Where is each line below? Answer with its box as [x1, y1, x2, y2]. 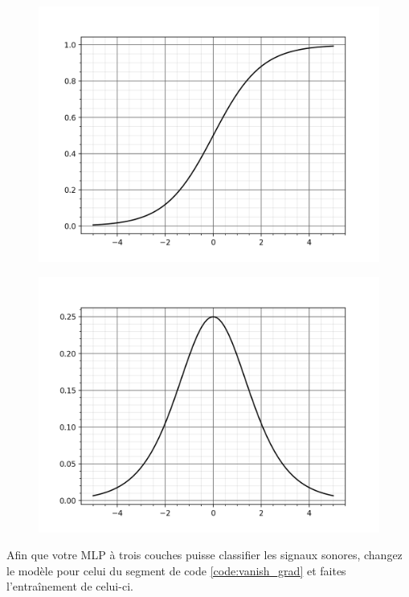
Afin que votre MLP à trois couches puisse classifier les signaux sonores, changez [6, 546, 403, 563]
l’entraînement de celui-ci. [6, 578, 133, 595]
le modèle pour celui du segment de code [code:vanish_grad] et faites [6, 562, 346, 579]
